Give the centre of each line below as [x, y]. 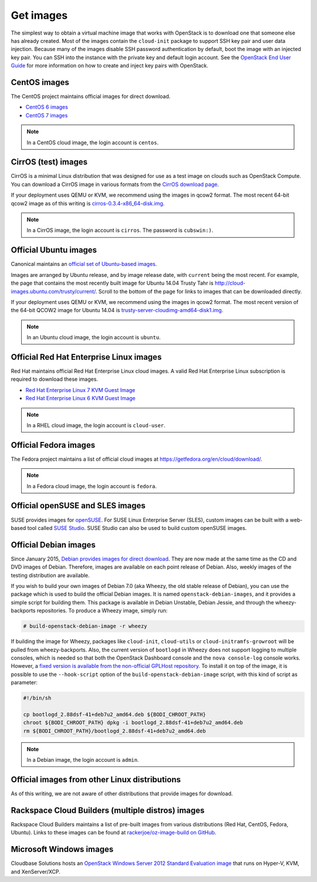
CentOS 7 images [47, 115]
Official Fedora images [53, 445]
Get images [39, 15]
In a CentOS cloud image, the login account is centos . [93, 142]
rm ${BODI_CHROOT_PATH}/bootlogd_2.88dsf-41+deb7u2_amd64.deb [114, 731]
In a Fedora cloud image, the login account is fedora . [92, 486]
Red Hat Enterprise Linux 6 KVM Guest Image [81, 398]
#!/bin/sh [37, 698]
